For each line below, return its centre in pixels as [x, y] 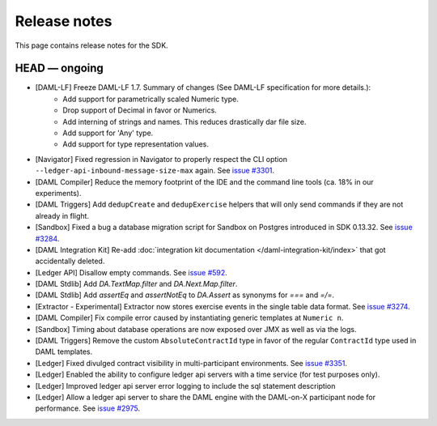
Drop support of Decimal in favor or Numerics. [140, 110]
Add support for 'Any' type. [108, 133]
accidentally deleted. [70, 261]
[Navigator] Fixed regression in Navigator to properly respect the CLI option [161, 159]
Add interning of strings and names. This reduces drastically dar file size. [185, 121]
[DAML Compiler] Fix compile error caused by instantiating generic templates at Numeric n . [189, 318]
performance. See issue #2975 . [88, 408]
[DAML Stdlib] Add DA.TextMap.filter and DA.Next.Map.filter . [136, 284]
